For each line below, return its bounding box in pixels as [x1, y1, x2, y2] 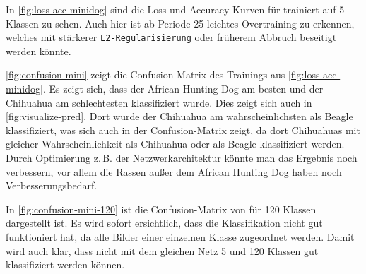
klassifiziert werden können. [6, 257, 125, 272]
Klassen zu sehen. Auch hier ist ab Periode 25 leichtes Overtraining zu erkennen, [6, 16, 355, 30]
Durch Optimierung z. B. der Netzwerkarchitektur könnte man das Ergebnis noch [6, 150, 358, 165]
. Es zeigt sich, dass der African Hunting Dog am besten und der [42, 81, 324, 96]
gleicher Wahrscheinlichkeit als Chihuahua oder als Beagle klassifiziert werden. [6, 136, 345, 151]
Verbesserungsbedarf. [6, 178, 98, 193]
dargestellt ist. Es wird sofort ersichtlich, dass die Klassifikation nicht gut [6, 215, 323, 230]
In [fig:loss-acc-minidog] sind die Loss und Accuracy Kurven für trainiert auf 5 [6, 2, 345, 16]
